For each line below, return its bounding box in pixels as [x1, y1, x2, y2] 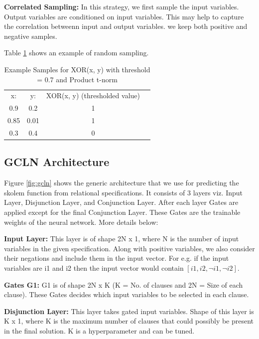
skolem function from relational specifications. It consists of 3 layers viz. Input [4, 187, 243, 197]
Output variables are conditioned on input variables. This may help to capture [4, 11, 244, 21]
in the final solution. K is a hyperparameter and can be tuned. [4, 325, 195, 336]
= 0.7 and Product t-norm [37, 74, 118, 84]
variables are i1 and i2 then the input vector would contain [4, 262, 184, 273]
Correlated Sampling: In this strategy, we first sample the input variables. [4, 1, 239, 11]
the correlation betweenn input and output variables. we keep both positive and [4, 21, 248, 31]
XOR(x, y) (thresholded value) [46, 90, 140, 101]
